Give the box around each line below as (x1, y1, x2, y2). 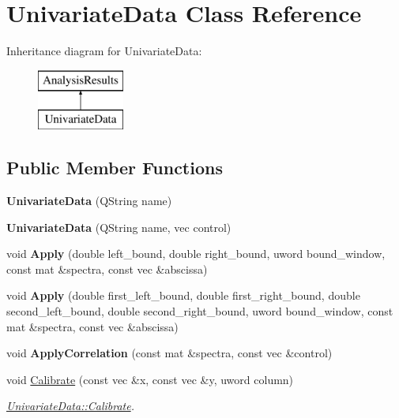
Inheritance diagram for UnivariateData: (6, 43, 202, 59)
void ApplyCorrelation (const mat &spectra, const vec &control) (6, 345, 333, 361)
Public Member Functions (6, 155, 223, 180)
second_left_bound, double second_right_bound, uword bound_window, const (6, 303, 393, 319)
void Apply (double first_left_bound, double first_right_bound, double (6, 287, 360, 304)
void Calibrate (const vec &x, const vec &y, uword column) (6, 371, 294, 387)
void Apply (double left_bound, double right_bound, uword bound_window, (6, 245, 386, 262)
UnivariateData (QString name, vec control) (6, 218, 231, 235)
